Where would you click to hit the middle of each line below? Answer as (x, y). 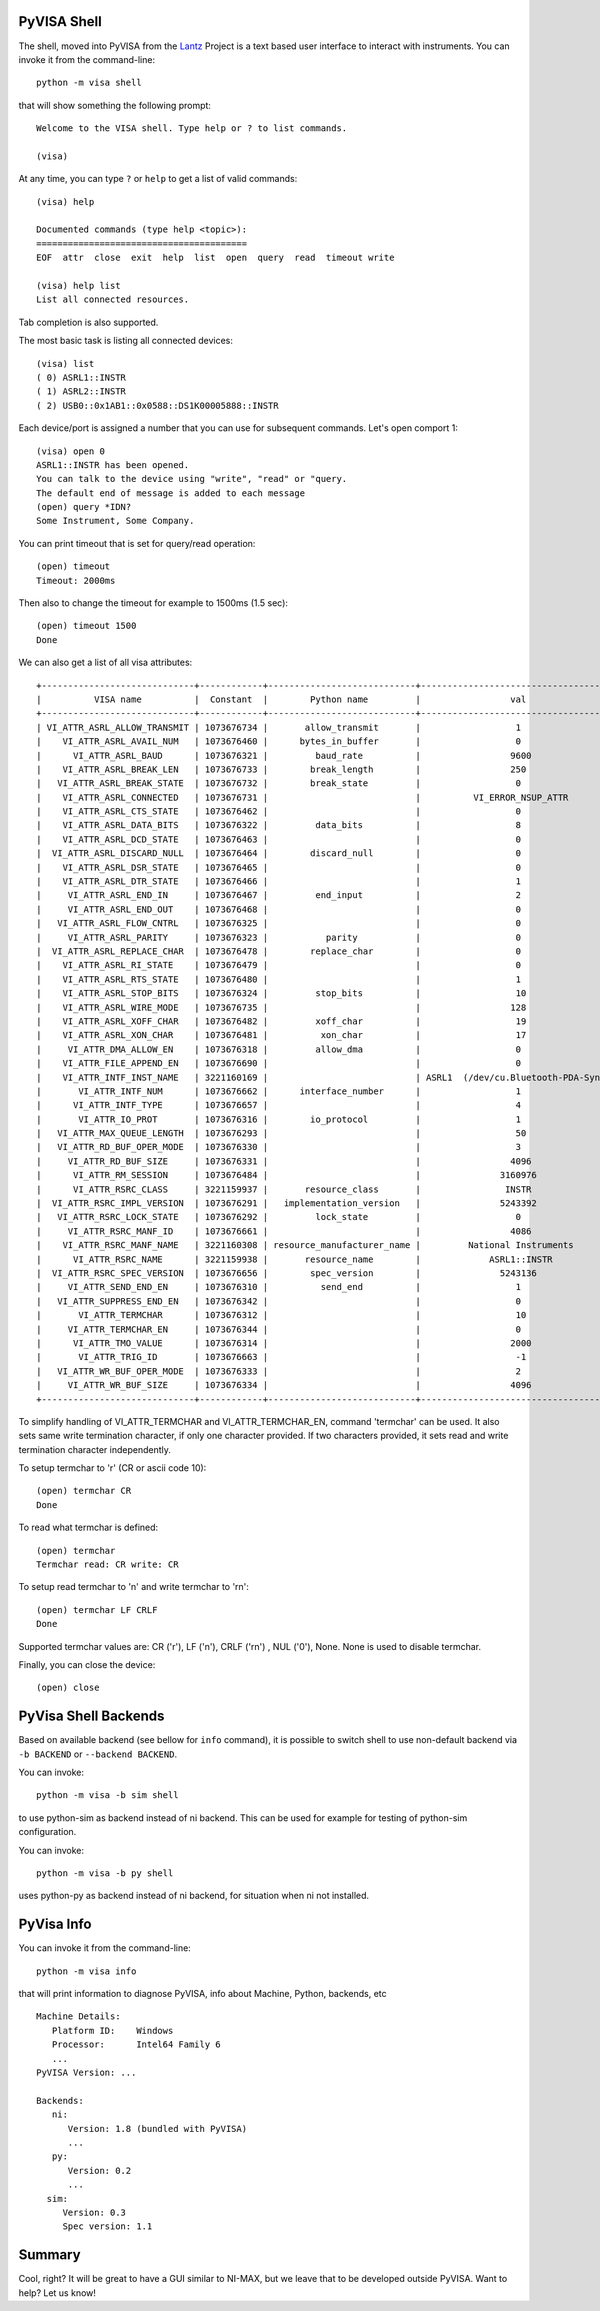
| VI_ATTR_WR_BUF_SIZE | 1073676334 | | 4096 (284, 1385)
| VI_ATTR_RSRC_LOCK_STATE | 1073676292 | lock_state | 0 (279, 1217)
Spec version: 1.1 (107, 2226)
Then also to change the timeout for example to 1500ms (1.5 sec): (153, 603)
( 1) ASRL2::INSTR (81, 391)
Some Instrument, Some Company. (115, 521)
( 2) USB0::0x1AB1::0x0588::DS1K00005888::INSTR (157, 405)
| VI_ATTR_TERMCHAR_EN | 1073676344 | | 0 (279, 1329)
